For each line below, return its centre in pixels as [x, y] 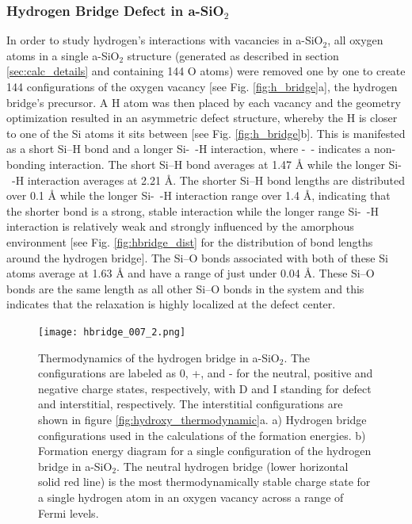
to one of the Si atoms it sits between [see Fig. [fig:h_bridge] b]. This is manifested [206, 133]
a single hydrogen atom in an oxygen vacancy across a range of [191, 497]
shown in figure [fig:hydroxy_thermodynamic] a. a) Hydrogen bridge [202, 419]
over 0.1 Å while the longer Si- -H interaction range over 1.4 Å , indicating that [198, 195]
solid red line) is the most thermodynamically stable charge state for [204, 482]
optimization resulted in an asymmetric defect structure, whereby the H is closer [202, 118]
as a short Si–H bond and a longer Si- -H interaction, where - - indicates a [189, 149]
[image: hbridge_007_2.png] [112, 332]
